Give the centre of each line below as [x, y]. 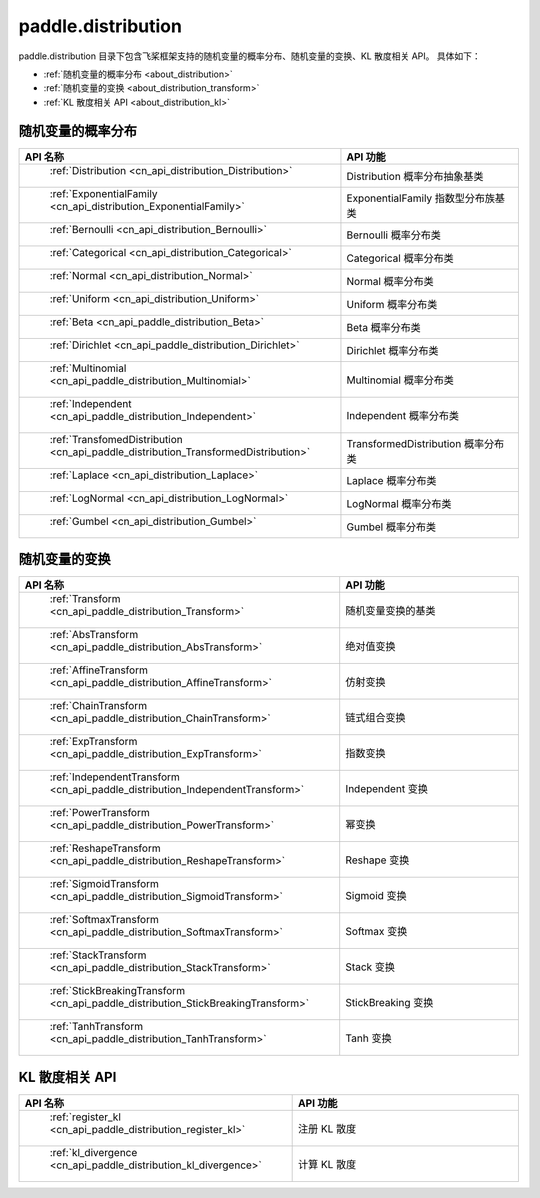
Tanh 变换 [368, 1038]
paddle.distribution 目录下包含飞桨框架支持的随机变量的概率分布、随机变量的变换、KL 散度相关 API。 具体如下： [249, 56]
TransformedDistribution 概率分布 [425, 443]
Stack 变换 [370, 967]
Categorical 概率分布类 [400, 258]
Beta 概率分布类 [384, 327]
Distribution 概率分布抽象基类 [415, 176]
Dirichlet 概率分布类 [392, 350]
